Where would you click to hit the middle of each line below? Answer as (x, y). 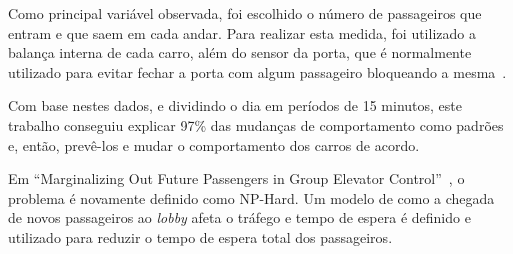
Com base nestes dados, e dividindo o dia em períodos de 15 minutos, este (235, 105)
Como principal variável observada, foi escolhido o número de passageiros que (245, 13)
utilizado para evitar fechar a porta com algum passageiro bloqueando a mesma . (257, 71)
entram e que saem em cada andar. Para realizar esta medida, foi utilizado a (242, 32)
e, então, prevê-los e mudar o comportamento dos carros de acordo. (214, 144)
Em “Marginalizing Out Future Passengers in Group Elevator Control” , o (236, 178)
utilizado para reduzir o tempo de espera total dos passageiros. (200, 236)
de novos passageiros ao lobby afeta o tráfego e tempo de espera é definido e (239, 217)
